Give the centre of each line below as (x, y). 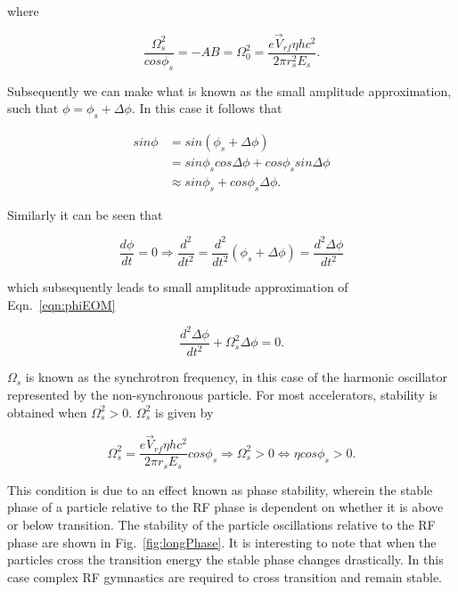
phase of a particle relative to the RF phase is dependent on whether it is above (225, 507)
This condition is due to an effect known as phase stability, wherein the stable (220, 489)
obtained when (47, 412)
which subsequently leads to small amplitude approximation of (178, 287)
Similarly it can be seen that (85, 214)
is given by (184, 412)
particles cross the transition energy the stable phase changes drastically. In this (225, 560)
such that (33, 108)
